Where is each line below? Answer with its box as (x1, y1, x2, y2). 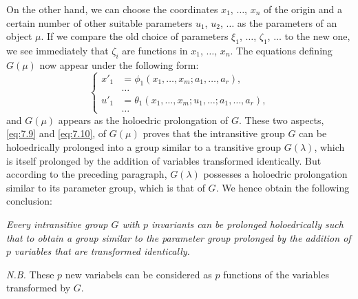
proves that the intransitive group (143, 126, 285, 141)
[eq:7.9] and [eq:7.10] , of (6, 126, 107, 141)
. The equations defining (230, 43, 333, 57)
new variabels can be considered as (65, 267, 212, 281)
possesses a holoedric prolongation (203, 167, 348, 181)
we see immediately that (6, 43, 109, 57)
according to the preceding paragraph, (6, 167, 167, 181)
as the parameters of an (237, 15, 337, 30)
